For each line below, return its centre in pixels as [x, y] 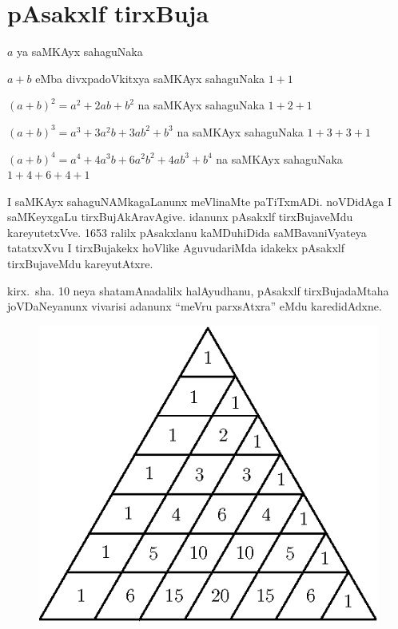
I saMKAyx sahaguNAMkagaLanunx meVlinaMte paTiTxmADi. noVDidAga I [200, 201]
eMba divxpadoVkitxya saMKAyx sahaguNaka [150, 78]
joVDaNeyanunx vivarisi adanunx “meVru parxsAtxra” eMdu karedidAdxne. [195, 306]
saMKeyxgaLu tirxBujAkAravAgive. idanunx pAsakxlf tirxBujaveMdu [180, 217]
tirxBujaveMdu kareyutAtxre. [80, 264]
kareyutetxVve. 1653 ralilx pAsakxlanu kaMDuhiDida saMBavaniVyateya [187, 232]
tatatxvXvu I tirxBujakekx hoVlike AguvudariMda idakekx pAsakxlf [176, 248]
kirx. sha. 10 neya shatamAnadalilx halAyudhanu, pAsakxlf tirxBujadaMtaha [198, 290]
